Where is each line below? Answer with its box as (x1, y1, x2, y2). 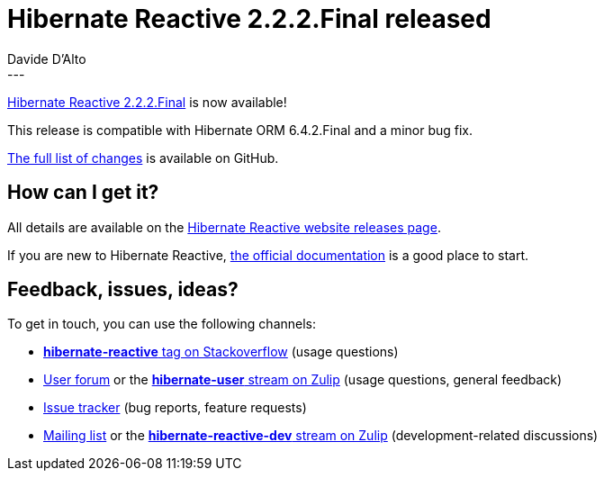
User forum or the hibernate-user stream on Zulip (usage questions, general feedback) (43, 372, 563, 388)
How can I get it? (7, 181, 159, 204)
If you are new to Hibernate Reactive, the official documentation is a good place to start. (7, 247, 529, 263)
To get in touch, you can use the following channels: (7, 316, 317, 332)
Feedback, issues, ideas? (7, 278, 239, 302)
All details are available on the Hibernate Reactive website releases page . (7, 219, 441, 235)
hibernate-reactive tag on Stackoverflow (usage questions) (43, 344, 399, 360)
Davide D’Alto (7, 50, 86, 67)
